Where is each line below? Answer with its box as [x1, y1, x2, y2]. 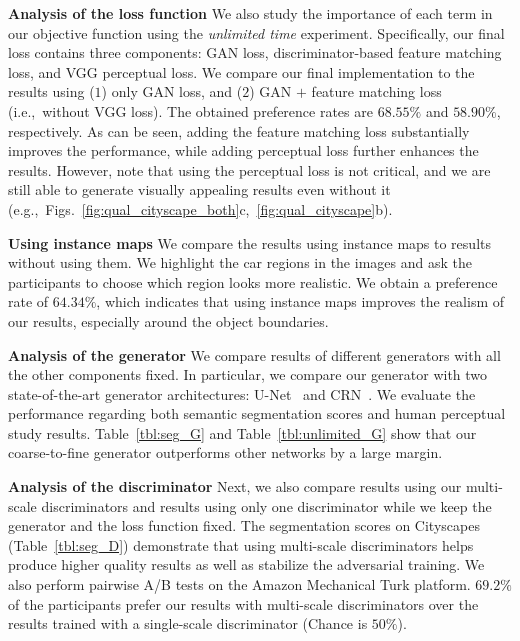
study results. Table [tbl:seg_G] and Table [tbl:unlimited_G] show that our [8, 422, 477, 443]
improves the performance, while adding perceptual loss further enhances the [8, 140, 479, 161]
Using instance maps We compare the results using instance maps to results [8, 232, 491, 253]
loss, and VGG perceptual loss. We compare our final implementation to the [8, 61, 475, 82]
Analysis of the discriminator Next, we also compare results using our [8, 476, 462, 497]
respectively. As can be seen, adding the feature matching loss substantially [8, 120, 470, 141]
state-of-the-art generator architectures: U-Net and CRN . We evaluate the [8, 383, 476, 404]
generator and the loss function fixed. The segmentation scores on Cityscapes [8, 515, 480, 536]
